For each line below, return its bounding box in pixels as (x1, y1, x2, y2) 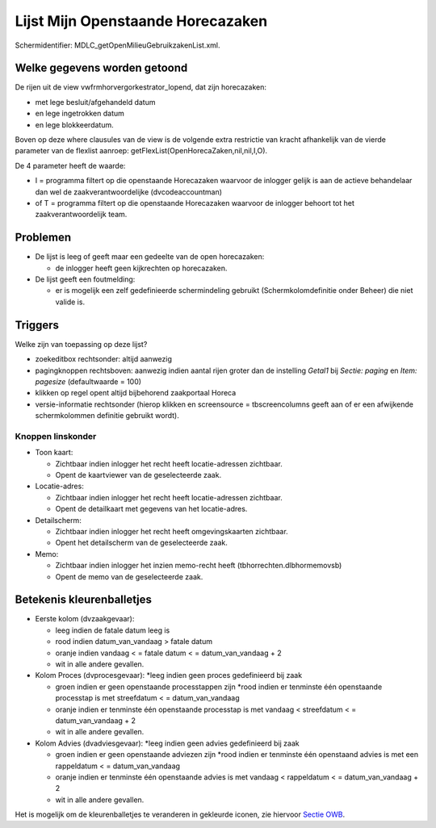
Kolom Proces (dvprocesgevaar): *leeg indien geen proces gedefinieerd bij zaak (35, 671, 303, 680)
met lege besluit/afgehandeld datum (35, 97, 156, 107)
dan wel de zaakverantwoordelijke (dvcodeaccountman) (35, 186, 222, 197)
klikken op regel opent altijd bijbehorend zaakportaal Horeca (35, 388, 237, 398)
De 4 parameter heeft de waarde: (15, 161, 126, 170)
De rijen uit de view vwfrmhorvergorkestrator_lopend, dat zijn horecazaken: (15, 82, 266, 92)
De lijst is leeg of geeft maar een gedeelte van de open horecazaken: (35, 252, 265, 261)
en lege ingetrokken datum (35, 109, 125, 119)
